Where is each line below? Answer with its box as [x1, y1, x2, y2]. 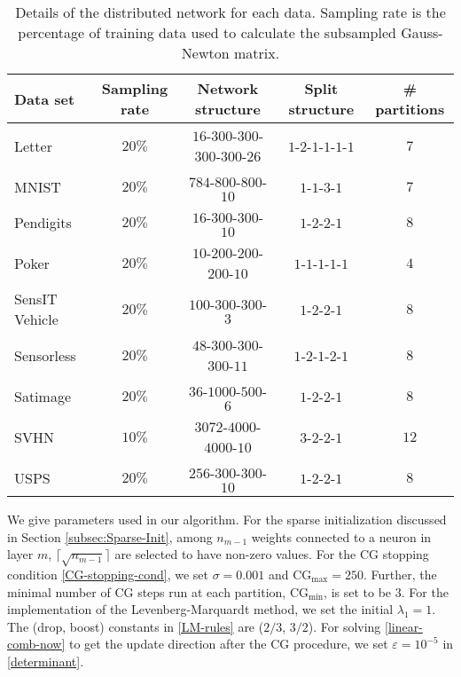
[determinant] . [7, 651, 84, 670]
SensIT [14, 288, 58, 309]
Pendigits [14, 211, 72, 232]
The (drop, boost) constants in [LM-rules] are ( [7, 617, 264, 635]
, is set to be [324, 582, 392, 601]
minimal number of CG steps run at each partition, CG [7, 582, 309, 601]
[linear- [385, 617, 423, 635]
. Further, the [363, 564, 437, 583]
